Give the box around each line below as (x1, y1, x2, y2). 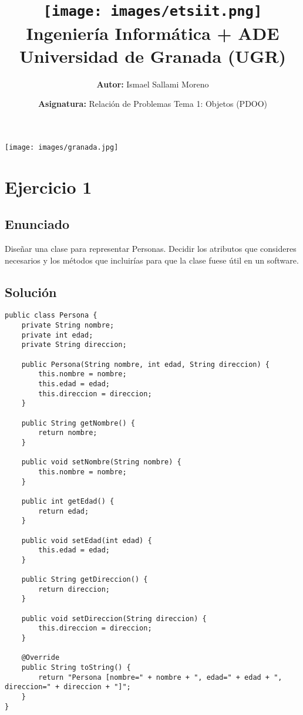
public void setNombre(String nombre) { (21, 458, 181, 467)
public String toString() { (21, 663, 131, 672)
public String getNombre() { (21, 419, 135, 427)
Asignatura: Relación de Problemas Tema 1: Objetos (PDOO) (38, 97, 268, 110)
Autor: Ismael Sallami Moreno (96, 77, 209, 90)
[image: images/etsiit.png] (43, 3, 262, 20)
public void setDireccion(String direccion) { (21, 614, 207, 623)
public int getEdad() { (21, 497, 115, 505)
